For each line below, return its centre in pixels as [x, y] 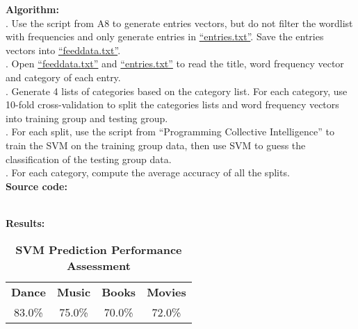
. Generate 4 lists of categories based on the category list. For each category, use [177, 91]
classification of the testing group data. [89, 159]
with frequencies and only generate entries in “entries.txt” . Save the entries [165, 36]
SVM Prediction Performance [99, 249]
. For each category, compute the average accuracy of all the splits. [148, 172]
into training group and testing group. [87, 118]
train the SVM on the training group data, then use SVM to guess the [156, 145]
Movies [166, 292]
